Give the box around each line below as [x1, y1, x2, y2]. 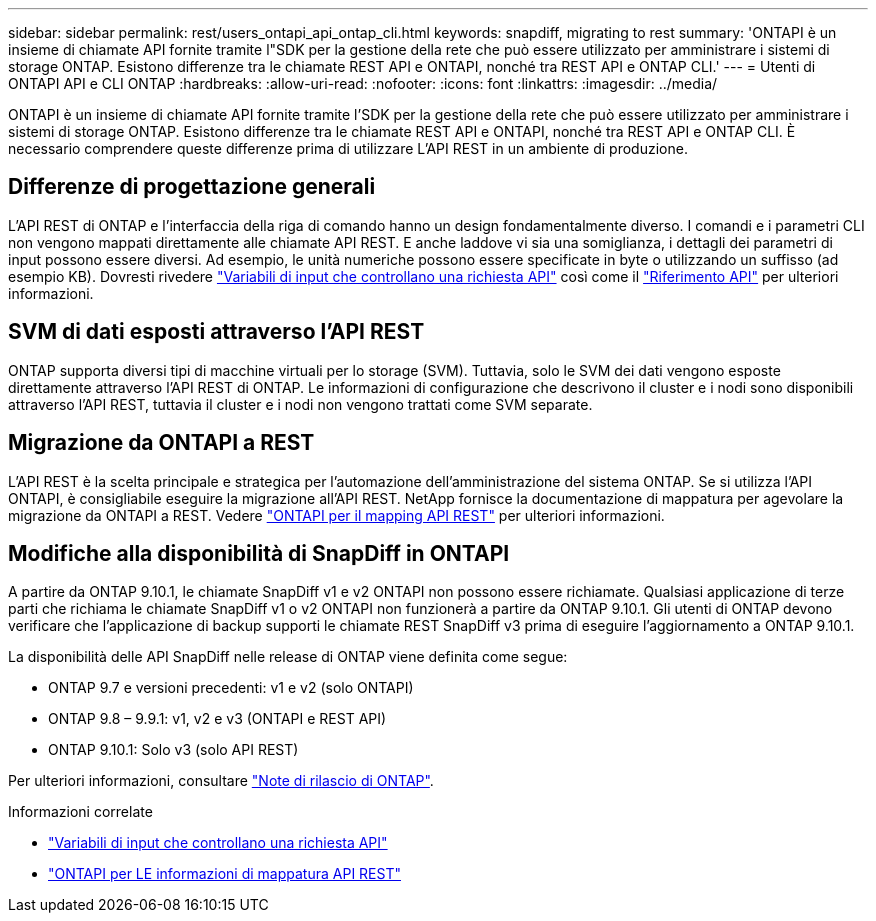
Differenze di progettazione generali [8, 174, 376, 200]
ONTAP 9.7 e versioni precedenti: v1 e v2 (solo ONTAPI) [48, 679, 414, 697]
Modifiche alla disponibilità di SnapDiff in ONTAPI [8, 540, 510, 566]
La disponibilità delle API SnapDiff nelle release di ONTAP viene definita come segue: [8, 648, 568, 666]
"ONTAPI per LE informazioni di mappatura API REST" [48, 865, 401, 883]
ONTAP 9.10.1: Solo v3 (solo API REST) [48, 741, 299, 759]
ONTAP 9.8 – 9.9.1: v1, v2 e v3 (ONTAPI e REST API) [48, 710, 387, 728]
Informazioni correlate [8, 803, 153, 821]
